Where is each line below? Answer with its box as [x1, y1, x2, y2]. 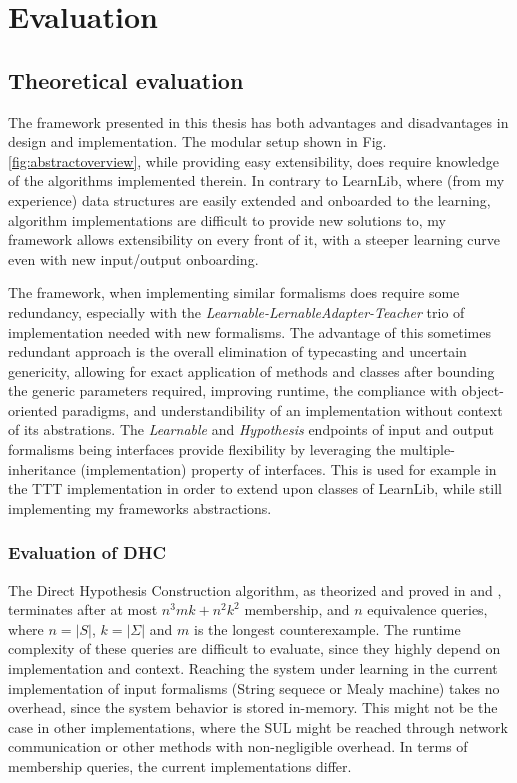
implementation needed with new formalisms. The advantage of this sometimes [8, 321, 491, 342]
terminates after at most [8, 599, 158, 620]
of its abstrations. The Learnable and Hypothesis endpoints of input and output [8, 419, 495, 440]
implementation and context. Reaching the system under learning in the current [8, 658, 498, 679]
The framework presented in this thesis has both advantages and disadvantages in [8, 111, 509, 132]
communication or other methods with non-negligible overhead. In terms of [8, 736, 468, 757]
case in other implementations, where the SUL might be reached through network [8, 716, 508, 737]
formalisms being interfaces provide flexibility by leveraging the [8, 439, 396, 460]
